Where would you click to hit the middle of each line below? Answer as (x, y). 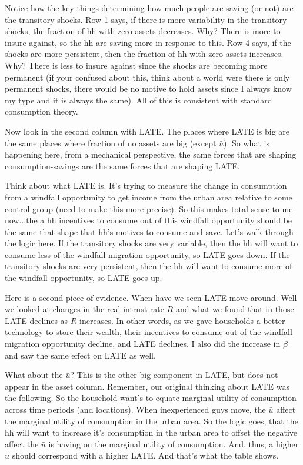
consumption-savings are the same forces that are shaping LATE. (122, 165)
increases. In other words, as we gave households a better (182, 320)
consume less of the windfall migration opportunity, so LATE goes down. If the (147, 254)
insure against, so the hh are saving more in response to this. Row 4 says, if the (148, 42)
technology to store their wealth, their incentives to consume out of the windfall (149, 332)
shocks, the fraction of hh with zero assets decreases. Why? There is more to (143, 31)
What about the (34, 375)
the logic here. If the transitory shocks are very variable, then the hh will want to (151, 243)
